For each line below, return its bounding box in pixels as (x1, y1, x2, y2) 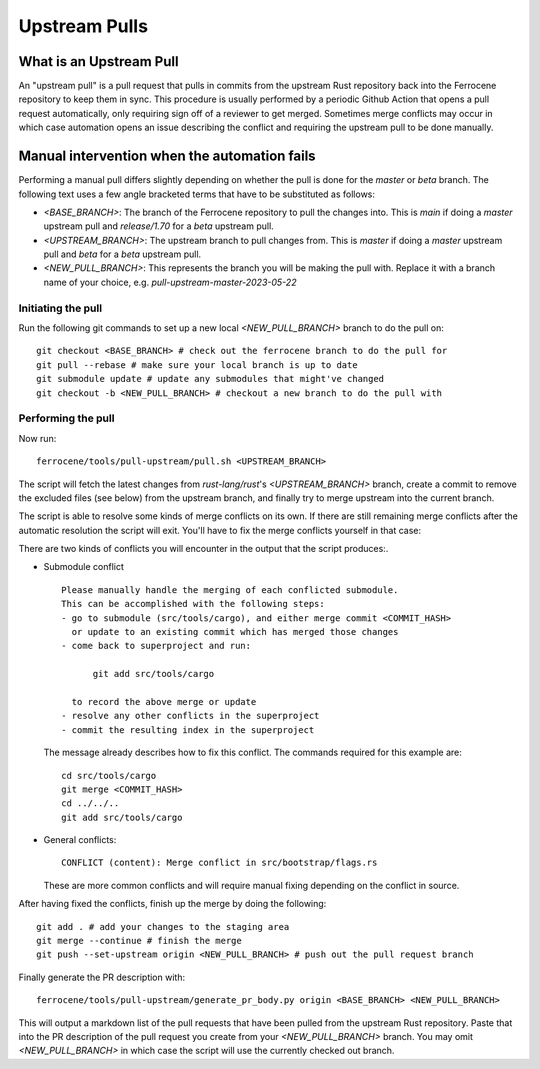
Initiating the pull (18, 301, 103, 315)
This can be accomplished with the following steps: (61, 598, 325, 610)
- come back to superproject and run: (61, 640, 252, 652)
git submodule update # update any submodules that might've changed (36, 373, 385, 385)
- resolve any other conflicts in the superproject (61, 710, 320, 722)
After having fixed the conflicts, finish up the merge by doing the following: (18, 898, 327, 910)
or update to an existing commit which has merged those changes (71, 626, 399, 638)
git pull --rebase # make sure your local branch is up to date (36, 359, 359, 370)
